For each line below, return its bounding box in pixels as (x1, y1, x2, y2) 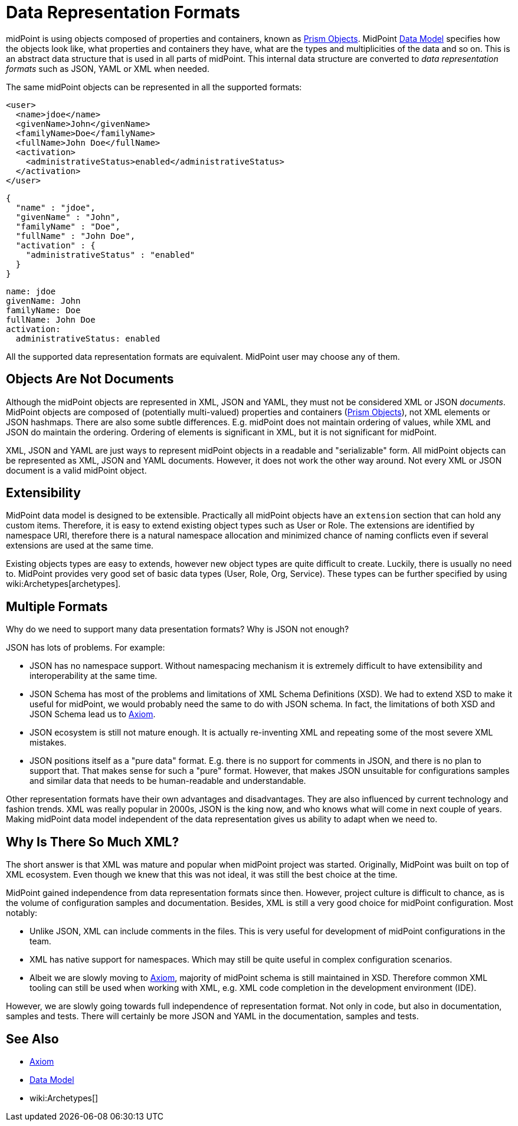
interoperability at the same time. (29, 671, 158, 681)
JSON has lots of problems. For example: (6, 642, 165, 653)
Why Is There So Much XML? (6, 834, 179, 849)
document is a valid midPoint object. (6, 465, 147, 475)
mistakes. (29, 737, 67, 748)
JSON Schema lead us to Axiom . (29, 709, 156, 720)
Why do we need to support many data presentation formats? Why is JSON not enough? (6, 624, 349, 635)
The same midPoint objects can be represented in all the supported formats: (6, 81, 302, 92)
